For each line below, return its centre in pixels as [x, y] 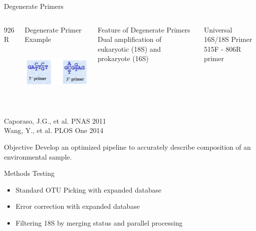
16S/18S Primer [228, 39]
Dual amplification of [130, 39]
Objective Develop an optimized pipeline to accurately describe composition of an [128, 147]
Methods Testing [29, 173]
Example [38, 39]
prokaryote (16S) [123, 58]
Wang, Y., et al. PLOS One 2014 [54, 130]
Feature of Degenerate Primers [144, 29]
